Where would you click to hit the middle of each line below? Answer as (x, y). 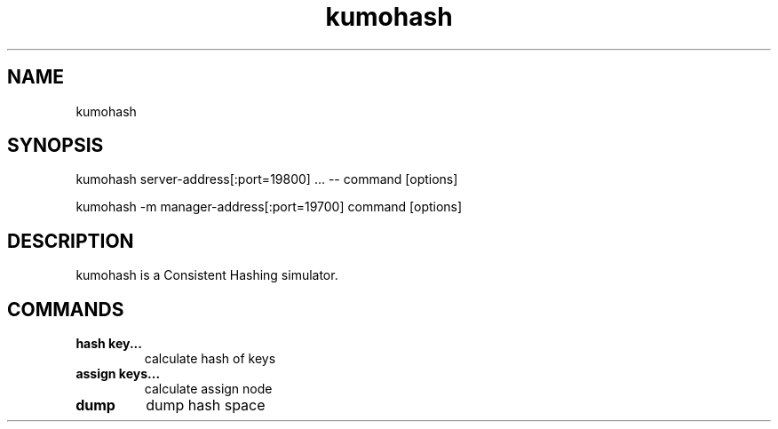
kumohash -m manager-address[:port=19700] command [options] (269, 207)
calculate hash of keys (210, 359)
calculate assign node (208, 389)
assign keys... (118, 374)
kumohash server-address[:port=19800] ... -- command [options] (267, 179)
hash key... (109, 344)
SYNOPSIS (56, 146)
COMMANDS (66, 309)
